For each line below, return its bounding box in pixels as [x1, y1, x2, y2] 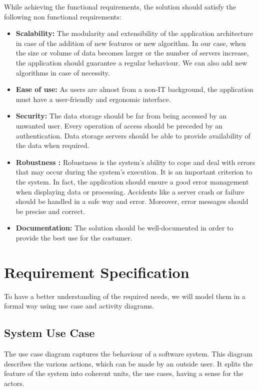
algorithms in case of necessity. [15, 67, 110, 77]
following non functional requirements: [4, 11, 121, 21]
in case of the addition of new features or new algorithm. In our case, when [15, 37, 246, 48]
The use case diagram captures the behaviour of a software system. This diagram [4, 348, 252, 358]
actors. [4, 377, 24, 388]
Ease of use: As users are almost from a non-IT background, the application [15, 84, 253, 94]
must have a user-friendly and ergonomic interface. [15, 93, 171, 104]
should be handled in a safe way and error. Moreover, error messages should [15, 196, 248, 206]
